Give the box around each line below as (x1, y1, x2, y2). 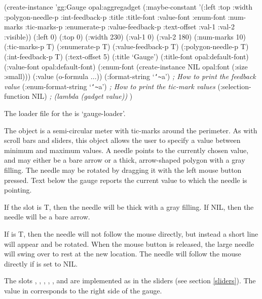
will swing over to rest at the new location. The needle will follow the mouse (4, 248, 241, 259)
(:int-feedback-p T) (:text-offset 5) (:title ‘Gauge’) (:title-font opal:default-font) (4, 51, 249, 61)
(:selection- (217, 81, 251, 91)
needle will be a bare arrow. (4, 211, 90, 222)
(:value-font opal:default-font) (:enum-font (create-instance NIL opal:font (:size (4, 61, 248, 71)
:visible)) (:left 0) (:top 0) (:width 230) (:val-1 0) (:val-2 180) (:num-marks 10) (4, 31, 246, 42)
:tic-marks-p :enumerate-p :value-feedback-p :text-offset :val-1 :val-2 (25, 21, 235, 32)
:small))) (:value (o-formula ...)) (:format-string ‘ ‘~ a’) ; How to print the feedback (4, 71, 256, 82)
